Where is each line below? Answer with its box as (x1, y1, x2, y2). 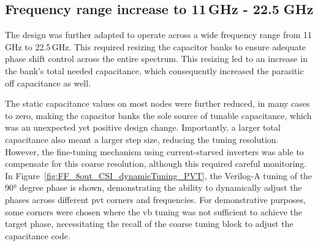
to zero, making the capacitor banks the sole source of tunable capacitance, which (5, 109, 312, 121)
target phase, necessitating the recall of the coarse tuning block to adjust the (5, 217, 293, 230)
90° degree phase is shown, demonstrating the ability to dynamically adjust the (5, 181, 302, 194)
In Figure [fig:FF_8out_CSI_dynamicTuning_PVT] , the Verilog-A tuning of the (5, 169, 312, 182)
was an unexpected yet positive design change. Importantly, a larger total (5, 121, 281, 134)
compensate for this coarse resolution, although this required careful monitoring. (5, 157, 307, 170)
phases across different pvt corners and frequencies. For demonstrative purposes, (5, 193, 306, 206)
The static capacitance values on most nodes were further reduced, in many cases (5, 97, 310, 110)
